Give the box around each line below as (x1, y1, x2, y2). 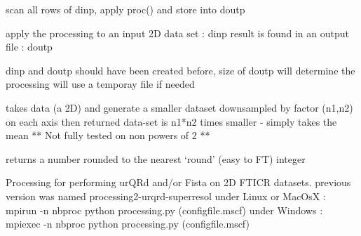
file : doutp (6, 39, 53, 54)
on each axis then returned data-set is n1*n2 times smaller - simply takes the (6, 114, 337, 129)
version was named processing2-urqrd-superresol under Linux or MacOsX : (6, 188, 326, 203)
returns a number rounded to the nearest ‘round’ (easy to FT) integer (6, 151, 306, 166)
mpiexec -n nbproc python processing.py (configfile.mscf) (6, 216, 250, 231)
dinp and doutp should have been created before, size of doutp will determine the (6, 63, 355, 77)
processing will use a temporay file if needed (6, 77, 195, 91)
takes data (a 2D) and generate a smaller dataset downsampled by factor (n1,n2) (6, 100, 353, 114)
